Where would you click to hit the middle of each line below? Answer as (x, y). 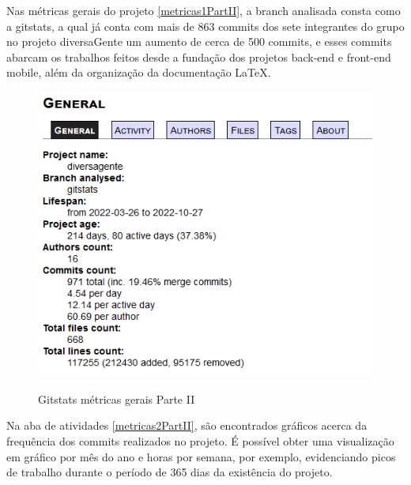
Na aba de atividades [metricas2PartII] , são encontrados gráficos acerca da (187, 425)
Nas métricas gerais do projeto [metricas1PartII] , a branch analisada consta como (204, 10)
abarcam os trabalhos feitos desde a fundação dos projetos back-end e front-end (199, 56)
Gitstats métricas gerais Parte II (117, 399)
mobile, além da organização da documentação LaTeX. (139, 72)
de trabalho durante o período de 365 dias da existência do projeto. (170, 472)
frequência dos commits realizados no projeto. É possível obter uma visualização (200, 440)
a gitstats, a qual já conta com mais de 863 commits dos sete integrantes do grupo (205, 26)
